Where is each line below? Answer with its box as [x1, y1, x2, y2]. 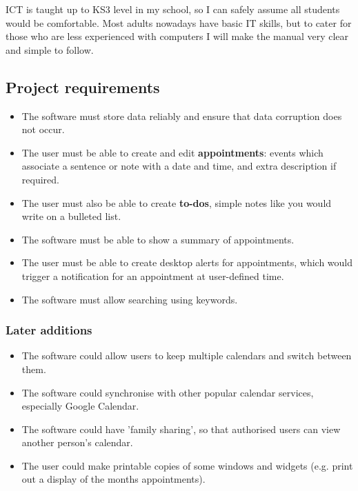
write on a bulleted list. [21, 209, 121, 223]
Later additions [6, 321, 92, 339]
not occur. [21, 122, 65, 137]
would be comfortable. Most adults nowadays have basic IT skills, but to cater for [6, 15, 352, 30]
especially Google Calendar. [21, 399, 139, 413]
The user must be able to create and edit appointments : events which [21, 145, 324, 159]
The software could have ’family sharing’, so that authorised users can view [21, 421, 341, 436]
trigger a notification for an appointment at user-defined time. [21, 268, 284, 283]
